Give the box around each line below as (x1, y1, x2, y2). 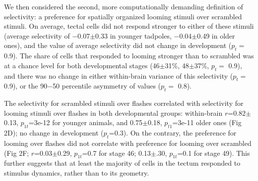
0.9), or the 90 (4, 81, 48, 91)
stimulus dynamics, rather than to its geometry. (4, 167, 149, 178)
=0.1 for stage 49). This (177, 147, 250, 158)
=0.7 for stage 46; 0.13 (82, 147, 151, 158)
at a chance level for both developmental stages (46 (4, 60, 160, 70)
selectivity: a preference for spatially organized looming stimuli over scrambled (4, 11, 242, 21)
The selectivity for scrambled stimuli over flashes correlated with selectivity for (4, 98, 244, 108)
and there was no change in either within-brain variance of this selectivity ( (4, 70, 233, 81)
